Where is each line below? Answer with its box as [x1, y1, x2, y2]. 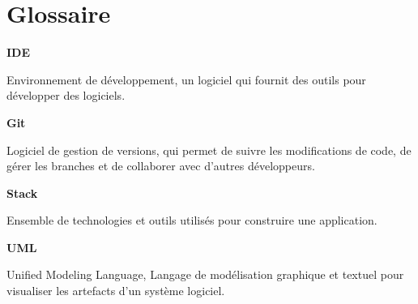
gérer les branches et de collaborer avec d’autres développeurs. [6, 157, 315, 174]
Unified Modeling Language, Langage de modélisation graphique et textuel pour [6, 266, 404, 283]
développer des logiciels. [6, 87, 126, 104]
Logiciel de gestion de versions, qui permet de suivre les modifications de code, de [6, 141, 412, 158]
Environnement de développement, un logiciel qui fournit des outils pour [6, 71, 366, 88]
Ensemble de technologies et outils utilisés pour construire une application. [6, 212, 377, 229]
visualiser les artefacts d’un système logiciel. [6, 282, 225, 299]
